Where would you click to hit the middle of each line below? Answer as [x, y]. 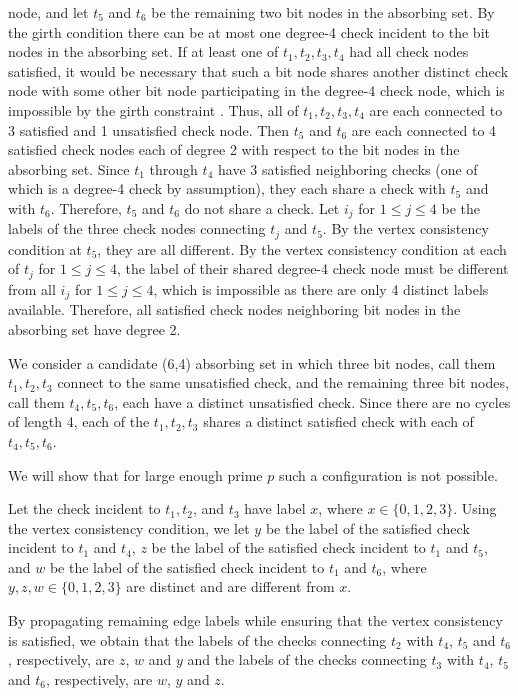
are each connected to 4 [424, 129]
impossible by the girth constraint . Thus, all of [153, 109]
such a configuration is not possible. [388, 474]
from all [32, 288]
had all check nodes [409, 51]
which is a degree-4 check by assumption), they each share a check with [227, 188]
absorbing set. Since [69, 168]
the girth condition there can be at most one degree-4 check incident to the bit [249, 31]
